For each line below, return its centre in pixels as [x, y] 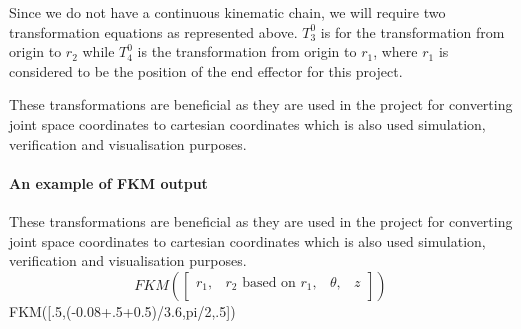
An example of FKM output [108, 182]
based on [269, 282]
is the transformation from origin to [247, 51]
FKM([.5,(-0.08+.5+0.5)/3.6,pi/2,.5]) [122, 310]
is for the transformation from [412, 31]
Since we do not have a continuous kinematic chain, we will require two [227, 12]
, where [395, 51]
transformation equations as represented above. [153, 31]
